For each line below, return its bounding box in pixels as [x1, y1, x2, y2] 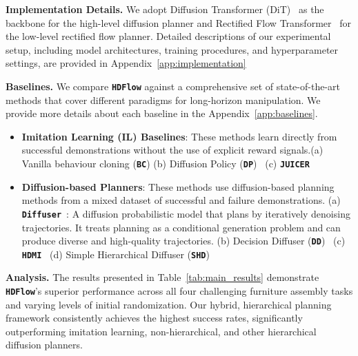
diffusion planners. [6, 337, 83, 352]
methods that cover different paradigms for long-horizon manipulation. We [6, 92, 321, 107]
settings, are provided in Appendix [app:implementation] [6, 56, 246, 70]
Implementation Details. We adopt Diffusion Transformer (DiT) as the [6, 2, 324, 16]
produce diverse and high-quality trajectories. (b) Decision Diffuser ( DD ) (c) [21, 233, 346, 248]
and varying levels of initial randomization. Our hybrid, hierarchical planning [6, 297, 332, 311]
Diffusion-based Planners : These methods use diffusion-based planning [21, 179, 335, 193]
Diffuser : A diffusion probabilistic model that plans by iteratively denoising [21, 206, 350, 220]
